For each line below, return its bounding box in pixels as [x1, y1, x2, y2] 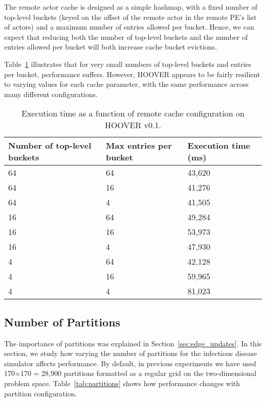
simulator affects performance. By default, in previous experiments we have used [4, 358, 256, 368]
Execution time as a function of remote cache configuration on [21, 107, 245, 120]
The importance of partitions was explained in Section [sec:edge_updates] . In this [4, 338, 262, 348]
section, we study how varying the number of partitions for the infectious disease [4, 348, 257, 359]
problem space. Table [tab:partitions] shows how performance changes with [4, 377, 240, 388]
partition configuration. [4, 388, 77, 398]
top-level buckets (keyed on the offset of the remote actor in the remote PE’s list [4, 11, 257, 22]
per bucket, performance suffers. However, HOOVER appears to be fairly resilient [4, 68, 260, 79]
